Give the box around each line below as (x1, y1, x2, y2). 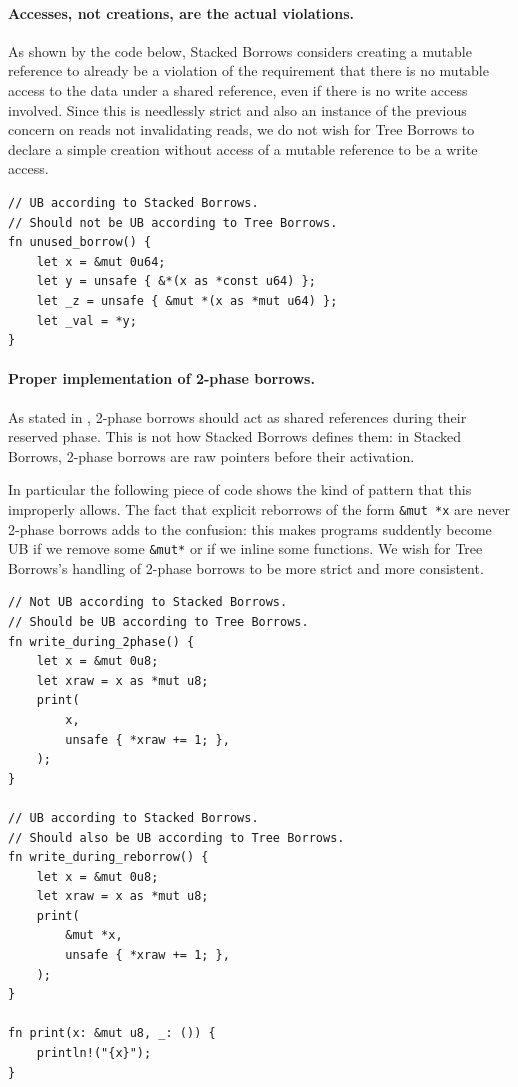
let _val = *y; (36, 313, 137, 328)
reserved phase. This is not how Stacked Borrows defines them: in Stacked (8, 426, 462, 447)
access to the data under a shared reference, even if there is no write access (8, 79, 468, 100)
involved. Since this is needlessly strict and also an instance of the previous (8, 99, 467, 120)
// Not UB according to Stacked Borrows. (8, 595, 288, 610)
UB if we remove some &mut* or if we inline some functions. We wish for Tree (8, 538, 483, 559)
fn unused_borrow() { (8, 235, 152, 250)
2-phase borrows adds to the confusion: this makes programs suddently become (8, 518, 492, 539)
